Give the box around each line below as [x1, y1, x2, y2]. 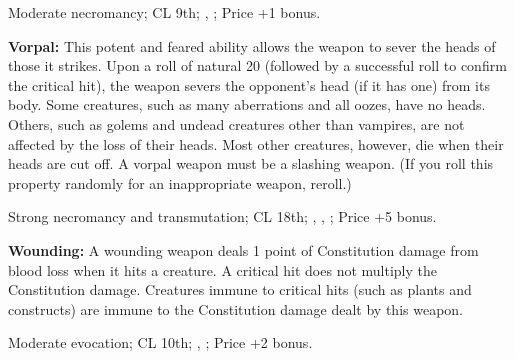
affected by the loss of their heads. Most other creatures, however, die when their [8, 133, 504, 154]
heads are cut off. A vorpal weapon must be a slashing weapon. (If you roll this [8, 153, 494, 174]
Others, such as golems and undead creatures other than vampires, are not [8, 113, 465, 134]
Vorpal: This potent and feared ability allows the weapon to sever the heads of [8, 35, 496, 56]
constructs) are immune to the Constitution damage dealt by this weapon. [8, 298, 463, 319]
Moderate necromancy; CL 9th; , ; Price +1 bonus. [8, 2, 321, 22]
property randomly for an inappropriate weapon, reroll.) [8, 172, 352, 193]
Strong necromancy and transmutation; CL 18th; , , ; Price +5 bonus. [8, 206, 437, 227]
